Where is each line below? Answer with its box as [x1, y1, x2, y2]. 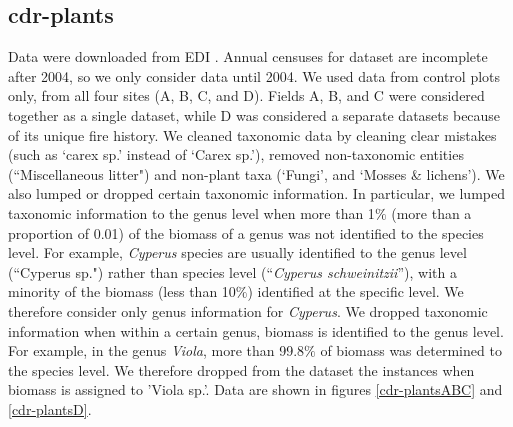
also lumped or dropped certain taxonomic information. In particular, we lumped [8, 183, 505, 204]
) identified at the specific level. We [247, 281, 464, 302]
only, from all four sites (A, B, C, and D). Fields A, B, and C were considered [8, 85, 485, 106]
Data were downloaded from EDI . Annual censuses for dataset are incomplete [8, 46, 488, 67]
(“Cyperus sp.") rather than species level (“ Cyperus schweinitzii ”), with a [8, 261, 457, 282]
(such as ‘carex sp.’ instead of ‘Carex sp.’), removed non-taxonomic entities [8, 144, 464, 165]
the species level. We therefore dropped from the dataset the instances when [8, 359, 475, 380]
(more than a [391, 202, 472, 223]
